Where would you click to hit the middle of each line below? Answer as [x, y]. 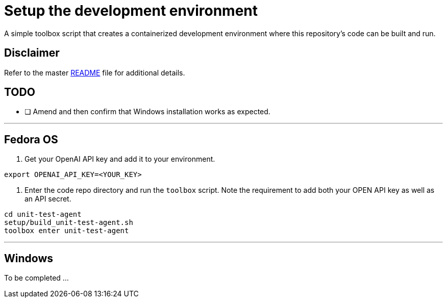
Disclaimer [32, 53]
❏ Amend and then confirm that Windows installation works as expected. [147, 112]
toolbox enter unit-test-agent [67, 231]
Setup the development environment [131, 11]
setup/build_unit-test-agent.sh [69, 223]
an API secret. [48, 199]
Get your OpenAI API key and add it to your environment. [120, 159]
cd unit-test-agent [43, 215]
